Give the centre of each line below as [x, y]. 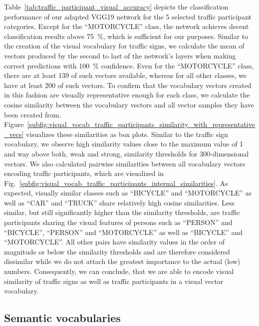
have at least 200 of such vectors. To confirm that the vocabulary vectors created [128, 85]
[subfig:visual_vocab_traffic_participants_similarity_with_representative [141, 124]
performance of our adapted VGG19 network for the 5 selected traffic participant [128, 16]
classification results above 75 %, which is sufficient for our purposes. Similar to [126, 36]
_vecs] [14, 134]
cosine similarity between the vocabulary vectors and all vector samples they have [129, 104]
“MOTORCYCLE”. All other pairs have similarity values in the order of [115, 242]
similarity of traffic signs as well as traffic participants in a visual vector [114, 281]
